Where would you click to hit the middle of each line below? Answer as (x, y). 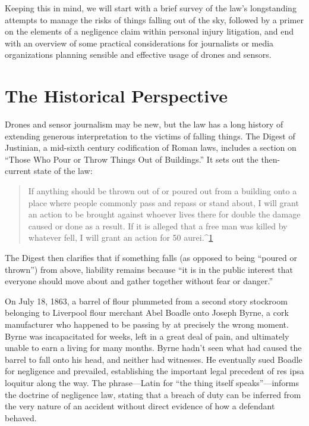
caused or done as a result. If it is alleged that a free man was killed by (158, 226)
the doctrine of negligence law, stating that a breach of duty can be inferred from (153, 394)
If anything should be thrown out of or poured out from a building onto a (163, 191)
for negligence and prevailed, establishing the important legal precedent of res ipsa (154, 371)
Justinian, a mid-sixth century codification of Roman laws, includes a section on (151, 147)
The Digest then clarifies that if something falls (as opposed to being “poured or (151, 258)
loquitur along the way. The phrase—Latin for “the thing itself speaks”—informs (152, 382)
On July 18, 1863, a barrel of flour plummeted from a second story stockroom (146, 301)
